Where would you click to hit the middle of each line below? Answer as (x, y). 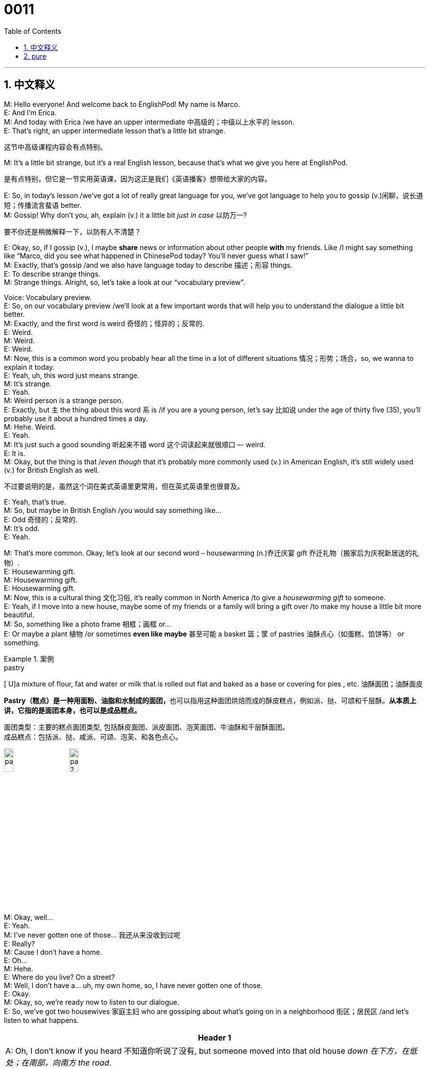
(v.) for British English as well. (52, 470)
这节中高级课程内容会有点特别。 (55, 147)
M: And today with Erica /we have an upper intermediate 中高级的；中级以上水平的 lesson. (149, 122)
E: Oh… (16, 961)
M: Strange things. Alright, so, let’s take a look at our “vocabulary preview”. (125, 282)
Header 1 (214, 1038)
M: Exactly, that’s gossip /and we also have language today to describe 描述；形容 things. (148, 265)
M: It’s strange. (28, 383)
